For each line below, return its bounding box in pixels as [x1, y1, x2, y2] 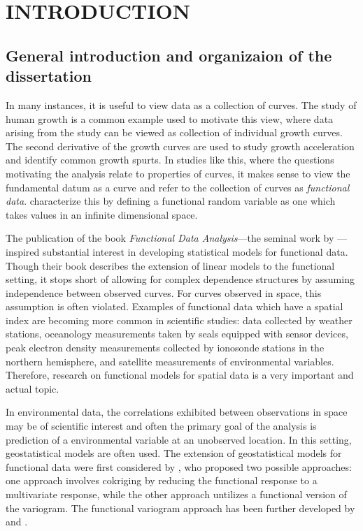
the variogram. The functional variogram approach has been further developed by [6, 500, 355, 515]
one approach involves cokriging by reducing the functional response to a [6, 473, 318, 488]
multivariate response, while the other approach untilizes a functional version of [6, 487, 347, 501]
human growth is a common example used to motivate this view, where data [6, 111, 334, 126]
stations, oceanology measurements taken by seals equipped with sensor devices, [6, 326, 348, 341]
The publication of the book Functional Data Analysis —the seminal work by [6, 231, 334, 245]
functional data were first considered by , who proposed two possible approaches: [6, 459, 352, 474]
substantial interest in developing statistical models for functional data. [43, 244, 348, 259]
